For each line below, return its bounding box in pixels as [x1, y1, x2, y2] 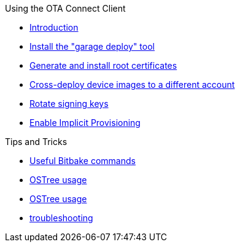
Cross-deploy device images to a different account [29, 79, 235, 90]
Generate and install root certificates [29, 60, 177, 71]
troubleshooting [29, 213, 93, 223]
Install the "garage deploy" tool [29, 41, 155, 52]
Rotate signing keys [29, 98, 109, 109]
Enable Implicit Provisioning [29, 117, 141, 128]
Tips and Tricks [5, 136, 68, 147]
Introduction [29, 22, 79, 33]
